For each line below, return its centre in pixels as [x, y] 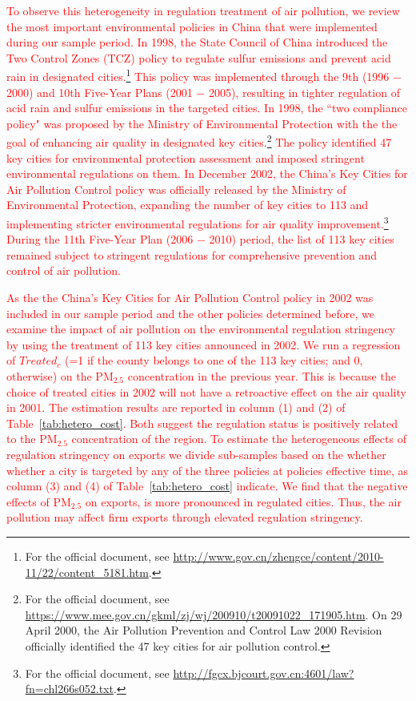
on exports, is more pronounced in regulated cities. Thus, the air [243, 501]
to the [21, 439]
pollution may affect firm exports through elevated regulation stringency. [185, 517]
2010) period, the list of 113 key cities [302, 239]
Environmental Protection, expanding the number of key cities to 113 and [188, 205]
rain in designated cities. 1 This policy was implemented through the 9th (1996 [198, 75]
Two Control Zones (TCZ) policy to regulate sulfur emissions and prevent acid [199, 57]
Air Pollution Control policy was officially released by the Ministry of [176, 189]
